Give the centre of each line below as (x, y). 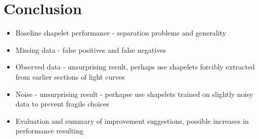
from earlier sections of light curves (70, 76)
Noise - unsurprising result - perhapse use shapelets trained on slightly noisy (134, 94)
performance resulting (50, 131)
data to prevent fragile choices (62, 104)
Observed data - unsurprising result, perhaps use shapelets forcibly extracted (135, 67)
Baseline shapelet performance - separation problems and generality (121, 33)
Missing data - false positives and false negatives (91, 49)
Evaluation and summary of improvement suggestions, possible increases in (132, 120)
